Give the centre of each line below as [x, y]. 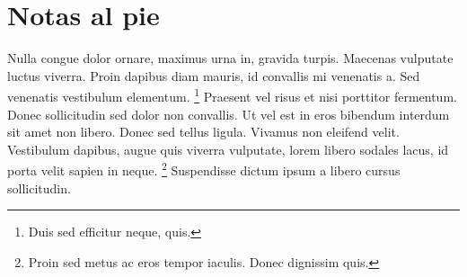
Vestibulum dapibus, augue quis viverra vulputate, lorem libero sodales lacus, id [228, 149]
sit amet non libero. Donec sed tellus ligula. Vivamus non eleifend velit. [203, 132]
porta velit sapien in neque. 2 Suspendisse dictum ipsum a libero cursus [204, 169]
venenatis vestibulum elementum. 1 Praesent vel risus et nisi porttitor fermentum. [232, 95]
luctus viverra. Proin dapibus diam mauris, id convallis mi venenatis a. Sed [214, 75]
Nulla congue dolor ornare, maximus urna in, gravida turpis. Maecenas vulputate [230, 58]
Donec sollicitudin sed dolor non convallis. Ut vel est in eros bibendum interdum [229, 114]
